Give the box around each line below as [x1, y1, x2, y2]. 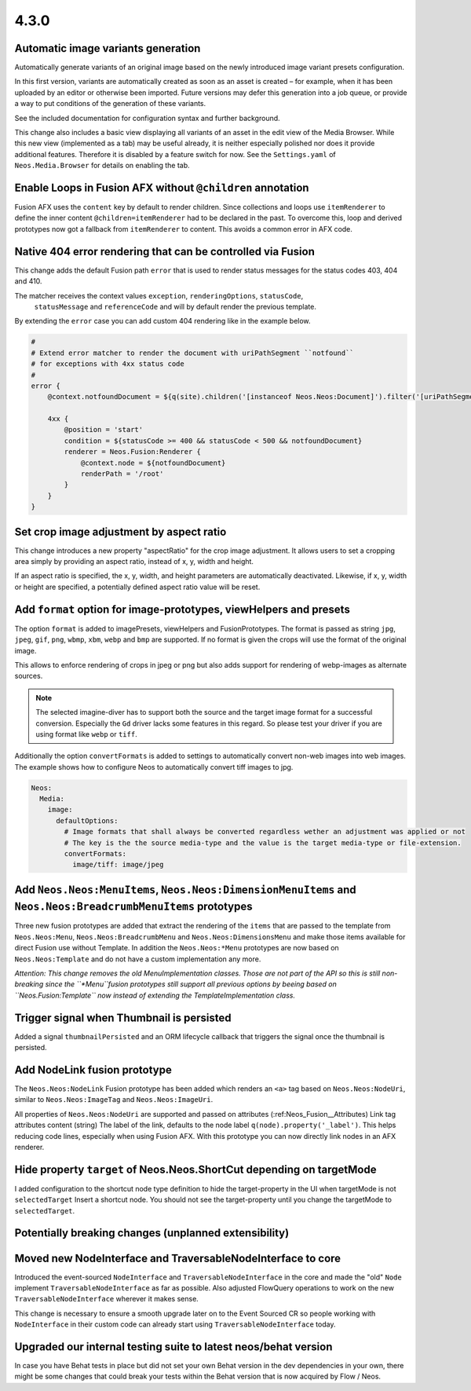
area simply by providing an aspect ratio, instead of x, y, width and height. [14, 557, 254, 566]
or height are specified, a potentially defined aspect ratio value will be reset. [14, 582, 261, 591]
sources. [14, 672, 43, 681]
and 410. [14, 276, 42, 286]
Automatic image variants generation [14, 42, 201, 55]
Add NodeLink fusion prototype [14, 1063, 172, 1076]
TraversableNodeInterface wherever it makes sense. [14, 1294, 199, 1304]
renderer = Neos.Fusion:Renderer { [64, 448, 202, 456]
